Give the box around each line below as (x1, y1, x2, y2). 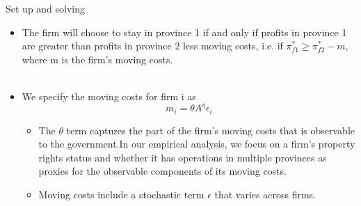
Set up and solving (6, 1, 86, 15)
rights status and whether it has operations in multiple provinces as (38, 150, 327, 164)
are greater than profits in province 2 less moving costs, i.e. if (22, 38, 283, 53)
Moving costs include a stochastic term (38, 187, 204, 201)
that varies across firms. (214, 187, 316, 201)
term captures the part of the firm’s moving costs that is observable (66, 122, 355, 137)
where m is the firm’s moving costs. (22, 51, 173, 66)
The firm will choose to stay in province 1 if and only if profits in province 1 (22, 24, 347, 39)
